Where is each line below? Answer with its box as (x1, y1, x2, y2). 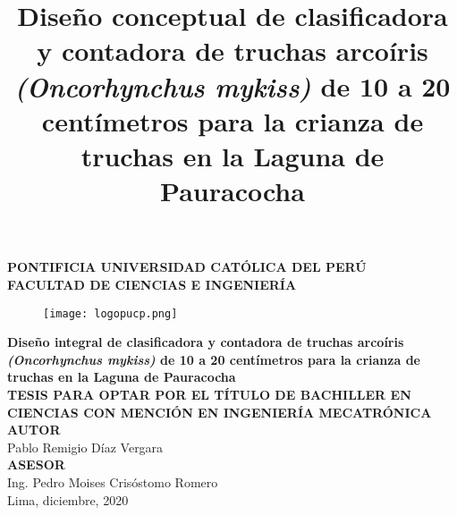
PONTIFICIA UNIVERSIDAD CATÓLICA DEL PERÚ (7, 257, 367, 276)
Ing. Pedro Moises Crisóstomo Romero (7, 472, 218, 491)
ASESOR (7, 455, 65, 474)
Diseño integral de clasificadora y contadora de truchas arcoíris (7, 333, 404, 351)
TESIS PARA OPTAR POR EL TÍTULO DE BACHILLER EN (7, 384, 411, 403)
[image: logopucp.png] (43, 307, 178, 320)
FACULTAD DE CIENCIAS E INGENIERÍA (7, 274, 297, 293)
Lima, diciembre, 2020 (7, 490, 129, 509)
